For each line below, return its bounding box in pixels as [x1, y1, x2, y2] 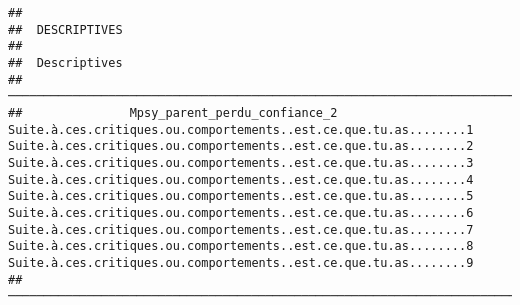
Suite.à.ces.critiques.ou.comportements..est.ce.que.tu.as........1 [8, 122, 474, 137]
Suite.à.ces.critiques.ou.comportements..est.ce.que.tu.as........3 [8, 155, 474, 170]
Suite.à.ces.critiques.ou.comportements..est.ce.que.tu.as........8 [8, 239, 474, 254]
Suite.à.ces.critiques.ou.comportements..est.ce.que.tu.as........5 [8, 189, 474, 204]
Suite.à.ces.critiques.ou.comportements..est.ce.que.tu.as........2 [8, 139, 474, 154]
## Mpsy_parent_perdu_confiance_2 [8, 105, 338, 120]
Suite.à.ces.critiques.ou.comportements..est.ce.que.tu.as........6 [8, 205, 474, 220]
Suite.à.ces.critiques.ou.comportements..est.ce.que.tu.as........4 [8, 172, 474, 187]
